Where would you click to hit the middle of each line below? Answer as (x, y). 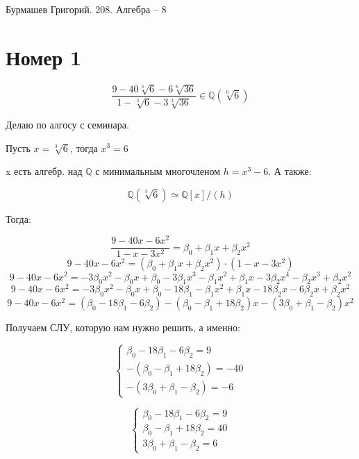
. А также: (290, 171)
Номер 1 (44, 57)
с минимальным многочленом (158, 171)
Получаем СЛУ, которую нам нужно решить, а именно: (123, 327)
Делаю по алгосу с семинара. (67, 124)
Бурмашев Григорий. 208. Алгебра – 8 (86, 9)
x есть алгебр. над (44, 171)
